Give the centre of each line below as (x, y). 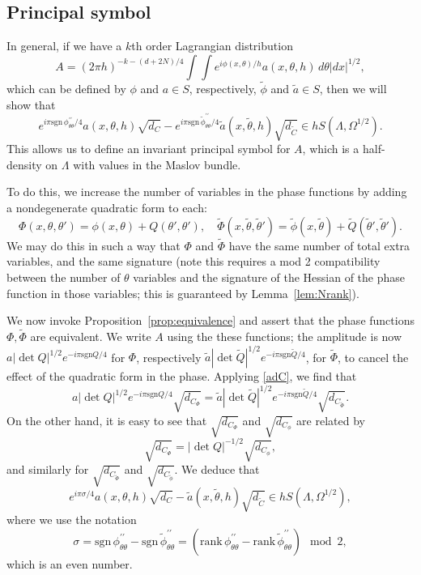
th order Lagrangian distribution (212, 46)
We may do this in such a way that (94, 245)
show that (31, 104)
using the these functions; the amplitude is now (285, 336)
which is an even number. (70, 563)
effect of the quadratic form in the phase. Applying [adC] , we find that (182, 376)
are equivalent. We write (91, 336)
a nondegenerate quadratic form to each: (107, 207)
